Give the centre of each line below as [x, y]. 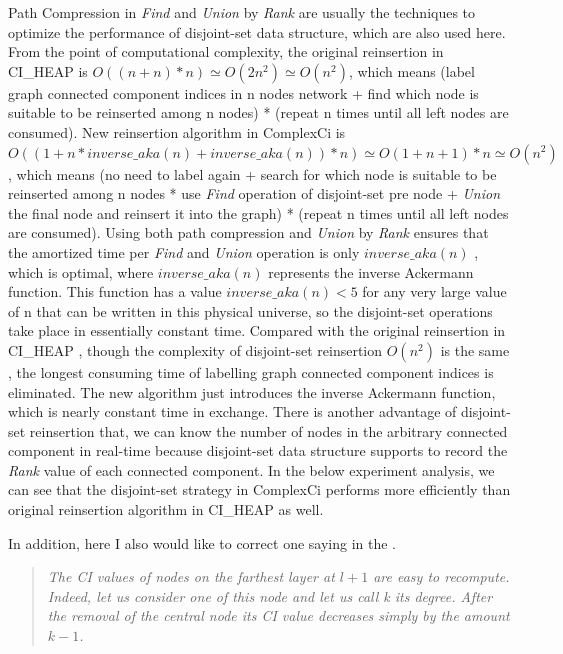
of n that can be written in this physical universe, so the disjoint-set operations [250, 310]
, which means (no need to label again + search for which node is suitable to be [252, 173]
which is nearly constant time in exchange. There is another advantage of [232, 411]
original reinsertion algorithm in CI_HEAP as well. [166, 509]
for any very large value [434, 291]
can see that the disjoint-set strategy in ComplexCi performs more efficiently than [259, 489]
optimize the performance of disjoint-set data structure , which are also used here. [257, 31]
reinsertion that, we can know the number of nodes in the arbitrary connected [268, 430]
